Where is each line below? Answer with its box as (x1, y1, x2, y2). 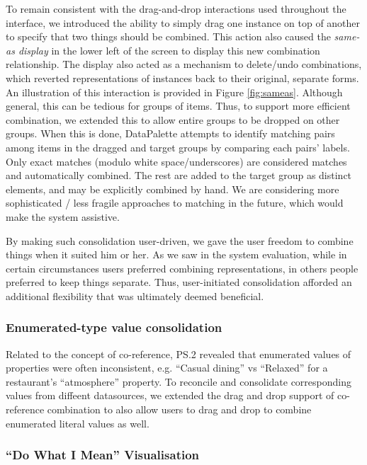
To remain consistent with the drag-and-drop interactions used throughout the (6, 1, 346, 16)
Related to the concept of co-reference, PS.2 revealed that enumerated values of (6, 346, 351, 361)
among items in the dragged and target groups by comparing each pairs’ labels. (6, 139, 350, 154)
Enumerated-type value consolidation (6, 318, 222, 336)
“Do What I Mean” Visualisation (6, 446, 200, 464)
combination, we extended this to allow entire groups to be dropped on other (6, 112, 340, 127)
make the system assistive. (6, 209, 120, 224)
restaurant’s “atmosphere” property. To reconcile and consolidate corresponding (6, 374, 351, 389)
